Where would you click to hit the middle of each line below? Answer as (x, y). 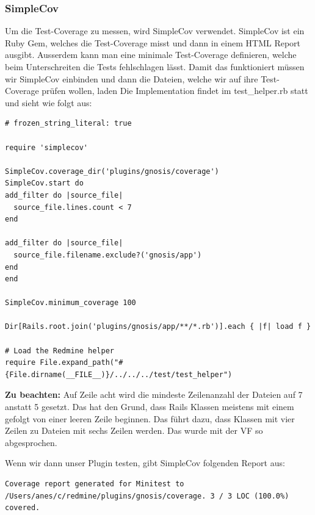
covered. (23, 508)
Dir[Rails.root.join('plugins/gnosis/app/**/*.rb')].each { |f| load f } (158, 327)
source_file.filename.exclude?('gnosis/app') (108, 255)
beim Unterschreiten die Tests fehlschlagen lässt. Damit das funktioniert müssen (155, 67)
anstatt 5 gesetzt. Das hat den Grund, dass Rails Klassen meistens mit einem (150, 407)
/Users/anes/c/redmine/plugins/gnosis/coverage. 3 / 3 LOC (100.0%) (147, 496)
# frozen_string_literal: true (68, 124)
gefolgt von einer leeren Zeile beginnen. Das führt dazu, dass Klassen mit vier (150, 418)
